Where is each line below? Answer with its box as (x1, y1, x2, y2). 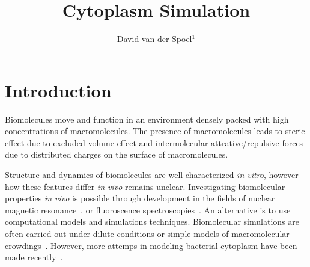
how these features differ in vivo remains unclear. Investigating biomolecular (5, 180, 285, 192)
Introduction (5, 78, 112, 102)
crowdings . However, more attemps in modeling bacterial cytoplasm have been (5, 239, 297, 251)
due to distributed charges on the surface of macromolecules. (5, 148, 228, 161)
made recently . (5, 251, 63, 263)
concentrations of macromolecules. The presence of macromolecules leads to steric (5, 124, 305, 137)
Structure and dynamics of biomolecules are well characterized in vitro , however (5, 168, 299, 181)
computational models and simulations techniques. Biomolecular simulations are (5, 215, 299, 228)
